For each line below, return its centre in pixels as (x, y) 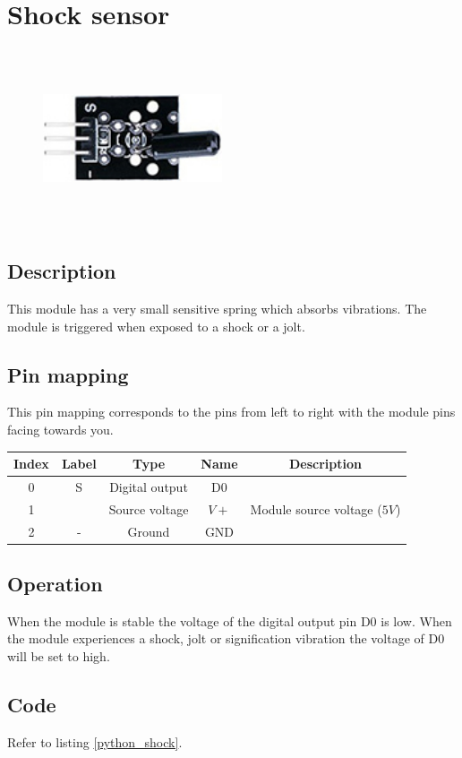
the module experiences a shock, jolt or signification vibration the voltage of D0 (226, 638)
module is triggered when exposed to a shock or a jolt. (156, 326)
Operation (55, 584)
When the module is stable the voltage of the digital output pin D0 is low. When (230, 620)
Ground (149, 531)
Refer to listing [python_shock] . (95, 741)
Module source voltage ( (316, 508)
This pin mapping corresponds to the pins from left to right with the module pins (231, 412)
